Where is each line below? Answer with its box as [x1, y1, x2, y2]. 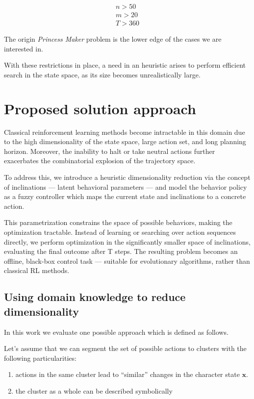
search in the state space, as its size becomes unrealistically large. [4, 69, 201, 79]
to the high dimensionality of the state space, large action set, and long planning [4, 136, 246, 147]
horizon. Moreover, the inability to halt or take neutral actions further [4, 146, 215, 156]
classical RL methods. [4, 265, 70, 275]
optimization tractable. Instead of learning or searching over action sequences [4, 226, 236, 237]
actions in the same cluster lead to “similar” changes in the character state [15, 369, 240, 379]
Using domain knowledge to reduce [4, 289, 186, 304]
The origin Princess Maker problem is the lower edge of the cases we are [4, 34, 222, 44]
